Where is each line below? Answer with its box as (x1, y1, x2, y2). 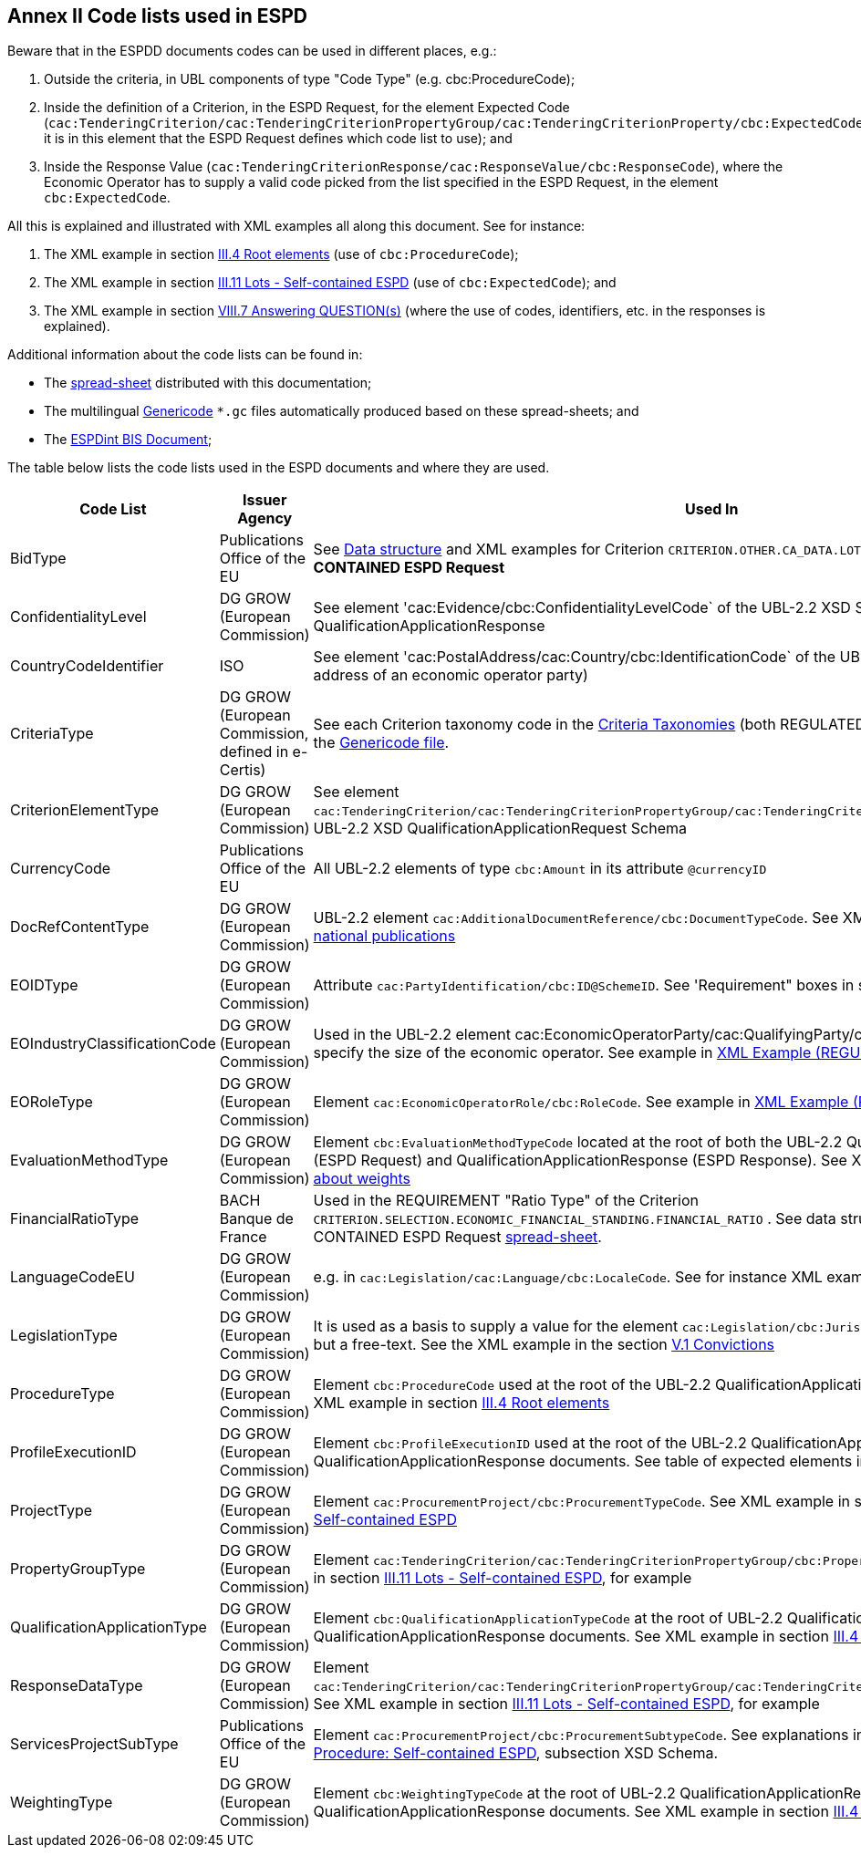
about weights (313, 1169, 410, 1188)
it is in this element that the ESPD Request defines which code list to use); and (44, 130, 513, 147)
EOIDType (10, 976, 78, 995)
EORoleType (10, 1093, 93, 1112)
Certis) (219, 761, 266, 780)
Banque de (219, 1209, 294, 1228)
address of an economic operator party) (313, 666, 588, 685)
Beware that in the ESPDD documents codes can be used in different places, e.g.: (7, 43, 497, 59)
